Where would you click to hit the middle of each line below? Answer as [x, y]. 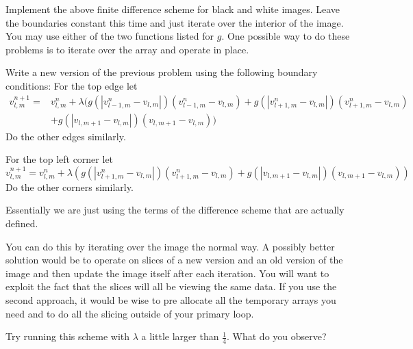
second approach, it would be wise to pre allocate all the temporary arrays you [171, 299]
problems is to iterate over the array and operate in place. [127, 49]
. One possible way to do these [286, 36]
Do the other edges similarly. [66, 136]
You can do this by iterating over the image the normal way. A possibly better [170, 246]
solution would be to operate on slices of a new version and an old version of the [174, 260]
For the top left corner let [60, 159]
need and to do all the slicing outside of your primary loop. [130, 313]
